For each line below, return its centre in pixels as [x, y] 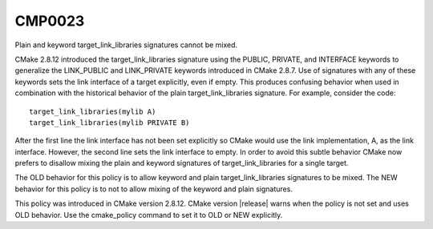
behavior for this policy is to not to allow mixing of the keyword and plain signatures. [154, 189]
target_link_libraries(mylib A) [93, 111]
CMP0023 [50, 21]
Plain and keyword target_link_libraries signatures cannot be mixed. [126, 45]
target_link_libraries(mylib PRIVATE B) [109, 123]
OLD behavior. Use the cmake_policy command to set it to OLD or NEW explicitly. [149, 215]
